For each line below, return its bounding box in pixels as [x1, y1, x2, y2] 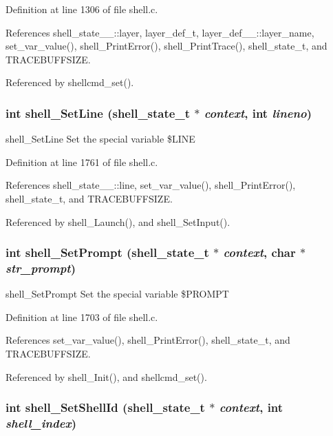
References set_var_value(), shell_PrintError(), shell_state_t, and [6, 333, 290, 347]
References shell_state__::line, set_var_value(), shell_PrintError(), [6, 178, 296, 192]
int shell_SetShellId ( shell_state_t [6, 399, 205, 416]
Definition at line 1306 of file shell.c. [6, 2, 158, 16]
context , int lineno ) [204, 104, 312, 121]
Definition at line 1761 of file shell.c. [6, 154, 158, 169]
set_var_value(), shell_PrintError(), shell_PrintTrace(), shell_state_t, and [6, 39, 327, 53]
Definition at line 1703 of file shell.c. [6, 309, 158, 324]
